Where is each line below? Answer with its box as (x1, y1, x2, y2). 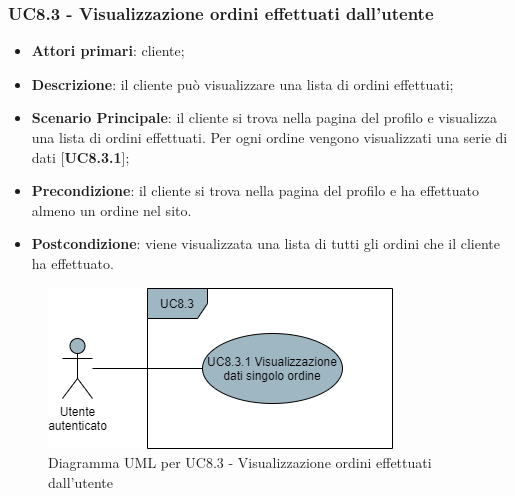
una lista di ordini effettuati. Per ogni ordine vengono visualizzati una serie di (31, 127, 508, 147)
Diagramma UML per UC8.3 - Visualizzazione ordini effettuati (48, 452, 432, 473)
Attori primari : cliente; (31, 40, 185, 61)
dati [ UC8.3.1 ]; (31, 146, 130, 167)
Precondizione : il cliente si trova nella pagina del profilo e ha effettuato (31, 180, 479, 201)
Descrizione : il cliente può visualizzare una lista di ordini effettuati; (31, 73, 454, 94)
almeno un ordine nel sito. (31, 199, 192, 220)
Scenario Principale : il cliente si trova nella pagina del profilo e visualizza (31, 107, 498, 128)
